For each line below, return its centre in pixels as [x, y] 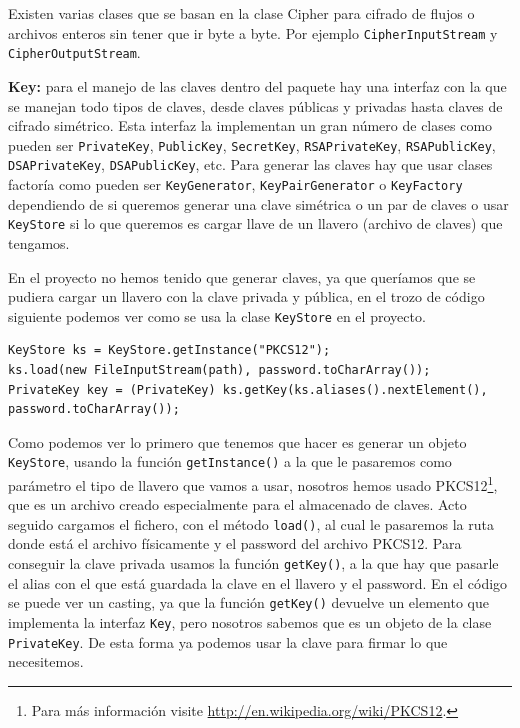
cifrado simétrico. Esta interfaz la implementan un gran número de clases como [250, 125]
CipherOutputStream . [74, 52]
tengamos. [39, 242]
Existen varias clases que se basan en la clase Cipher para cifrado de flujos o [241, 13]
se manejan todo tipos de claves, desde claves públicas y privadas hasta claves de [255, 105]
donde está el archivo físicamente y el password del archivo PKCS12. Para [235, 543]
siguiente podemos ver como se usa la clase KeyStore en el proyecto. [217, 315]
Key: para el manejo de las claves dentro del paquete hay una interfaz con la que [257, 85]
